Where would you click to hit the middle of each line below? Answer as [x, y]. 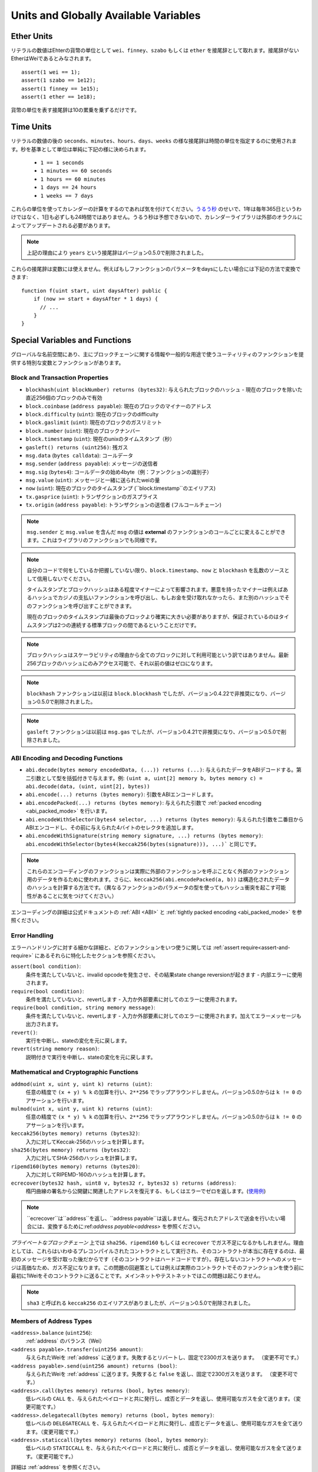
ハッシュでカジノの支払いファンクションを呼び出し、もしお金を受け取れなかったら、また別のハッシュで [158, 598]
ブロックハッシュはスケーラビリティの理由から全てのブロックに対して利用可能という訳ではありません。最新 [158, 655]
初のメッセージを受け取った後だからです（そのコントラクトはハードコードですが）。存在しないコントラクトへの [146, 1259]
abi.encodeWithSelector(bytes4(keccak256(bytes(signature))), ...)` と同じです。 [143, 844]
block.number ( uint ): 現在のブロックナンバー [83, 430]
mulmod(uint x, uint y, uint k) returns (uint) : [82, 1108]
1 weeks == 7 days [67, 195]
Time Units [31, 127]
